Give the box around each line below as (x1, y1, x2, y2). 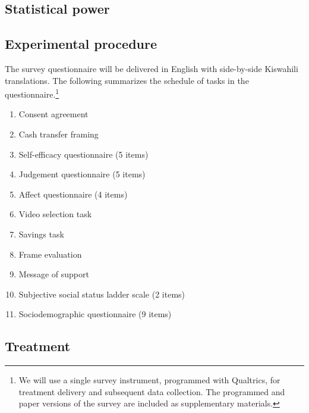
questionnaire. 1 (5, 86, 59, 100)
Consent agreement (18, 108, 89, 120)
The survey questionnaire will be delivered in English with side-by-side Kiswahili (5, 62, 298, 74)
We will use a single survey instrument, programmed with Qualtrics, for (18, 374, 280, 386)
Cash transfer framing (18, 128, 99, 140)
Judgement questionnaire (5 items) (18, 168, 146, 180)
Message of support (18, 268, 89, 280)
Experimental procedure (5, 35, 157, 53)
